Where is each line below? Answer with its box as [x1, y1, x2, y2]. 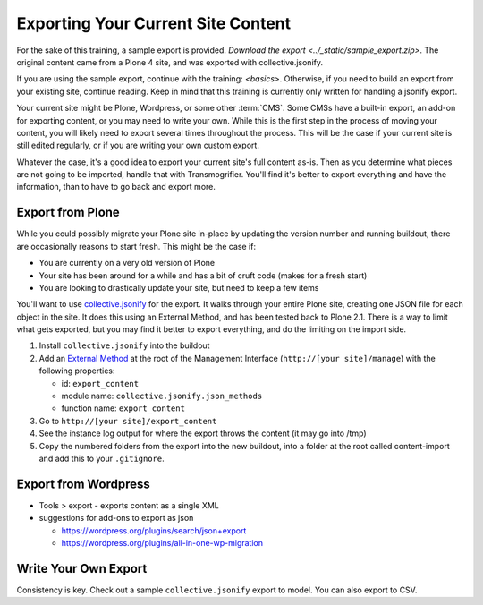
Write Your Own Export [16, 560, 148, 576]
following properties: [38, 365, 115, 376]
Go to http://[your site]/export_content [38, 415, 217, 426]
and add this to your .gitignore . [38, 453, 165, 464]
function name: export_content [61, 403, 185, 413]
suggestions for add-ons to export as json [38, 513, 194, 524]
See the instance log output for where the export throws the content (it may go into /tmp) [38, 428, 367, 439]
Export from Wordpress [16, 476, 151, 491]
